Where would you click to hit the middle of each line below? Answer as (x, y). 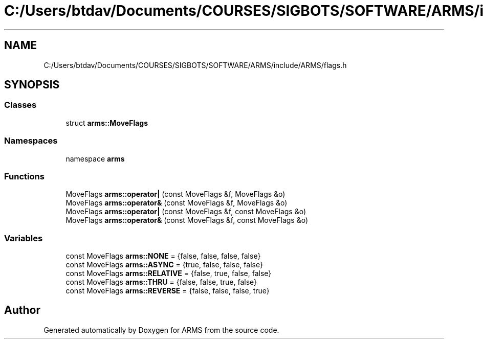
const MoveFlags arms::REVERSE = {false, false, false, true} (168, 291)
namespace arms (95, 158)
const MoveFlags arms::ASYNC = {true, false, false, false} (164, 265)
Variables (24, 238)
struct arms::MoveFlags (107, 123)
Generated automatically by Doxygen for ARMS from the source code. (161, 330)
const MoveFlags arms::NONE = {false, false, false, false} (163, 256)
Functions (24, 176)
